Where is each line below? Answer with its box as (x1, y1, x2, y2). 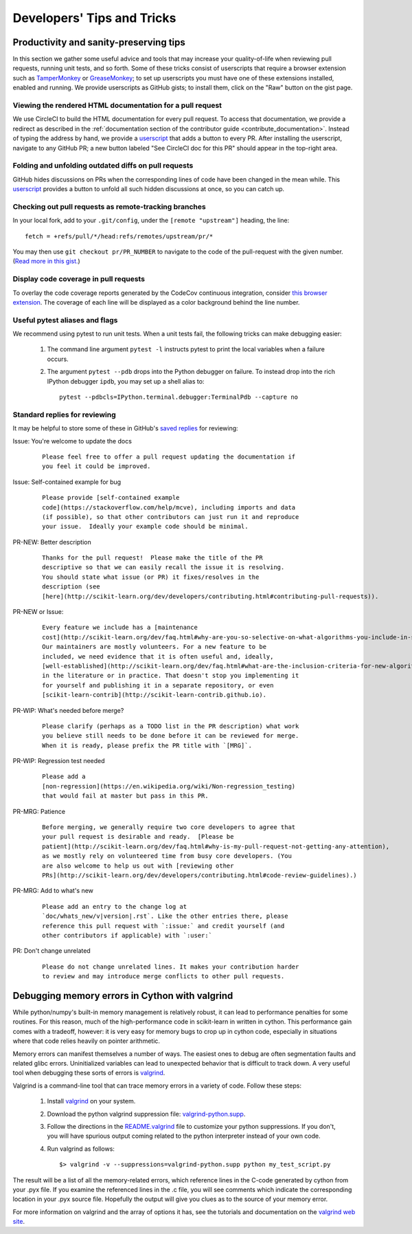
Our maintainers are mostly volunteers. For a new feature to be (42, 643, 267, 651)
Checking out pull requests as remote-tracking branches (12, 201, 206, 211)
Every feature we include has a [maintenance (42, 624, 198, 632)
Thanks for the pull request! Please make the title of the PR (42, 554, 264, 562)
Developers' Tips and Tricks (12, 10, 176, 25)
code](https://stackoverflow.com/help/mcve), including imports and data (42, 503, 296, 511)
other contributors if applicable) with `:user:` (42, 932, 213, 939)
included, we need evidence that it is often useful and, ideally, (42, 652, 274, 660)
